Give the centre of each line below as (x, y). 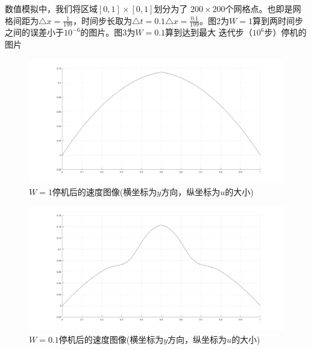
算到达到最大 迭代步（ (209, 32)
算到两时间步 (278, 20)
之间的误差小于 (34, 32)
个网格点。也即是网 (263, 8)
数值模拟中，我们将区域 (51, 8)
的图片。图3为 (108, 32)
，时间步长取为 (102, 20)
